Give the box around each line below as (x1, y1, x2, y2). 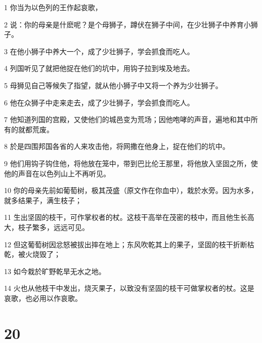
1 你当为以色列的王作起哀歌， (4, 2, 102, 12)
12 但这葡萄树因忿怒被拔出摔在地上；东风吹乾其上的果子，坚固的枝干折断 (4, 239, 247, 249)
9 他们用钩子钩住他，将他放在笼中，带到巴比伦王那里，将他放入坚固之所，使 (4, 158, 258, 168)
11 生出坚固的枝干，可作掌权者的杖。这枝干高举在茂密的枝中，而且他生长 (4, 212, 247, 222)
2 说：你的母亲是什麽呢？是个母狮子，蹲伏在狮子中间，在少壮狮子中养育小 (4, 19, 251, 29)
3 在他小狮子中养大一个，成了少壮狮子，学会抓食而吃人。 (4, 46, 194, 56)
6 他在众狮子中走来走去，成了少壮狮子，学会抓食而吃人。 (4, 97, 194, 107)
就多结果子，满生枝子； (4, 195, 82, 205)
